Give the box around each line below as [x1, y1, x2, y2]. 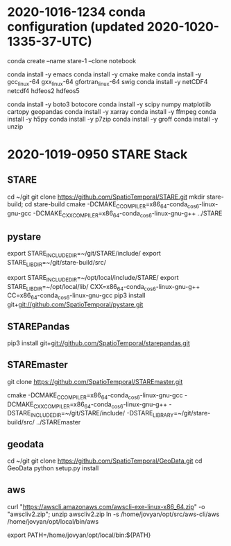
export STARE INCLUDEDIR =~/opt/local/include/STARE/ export [7, 273, 179, 283]
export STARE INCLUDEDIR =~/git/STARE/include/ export [7, 249, 162, 259]
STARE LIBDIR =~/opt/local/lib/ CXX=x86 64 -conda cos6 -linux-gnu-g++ [7, 282, 200, 292]
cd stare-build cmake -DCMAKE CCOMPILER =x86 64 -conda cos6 [24, 199, 200, 210]
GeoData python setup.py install [7, 463, 99, 472]
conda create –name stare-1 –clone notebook [7, 56, 137, 65]
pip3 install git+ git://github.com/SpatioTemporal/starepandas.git [7, 338, 191, 347]
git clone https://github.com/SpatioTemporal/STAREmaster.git [7, 377, 183, 386]
